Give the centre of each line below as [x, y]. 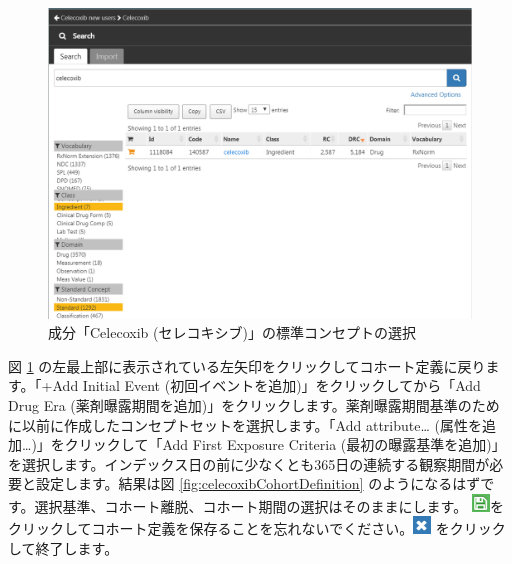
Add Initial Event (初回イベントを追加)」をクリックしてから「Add [266, 385]
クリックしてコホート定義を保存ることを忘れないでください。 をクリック [257, 528]
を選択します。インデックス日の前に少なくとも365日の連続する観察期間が [249, 463]
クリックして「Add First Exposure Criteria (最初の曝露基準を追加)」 [285, 444]
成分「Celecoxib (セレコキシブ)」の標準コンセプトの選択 [232, 332]
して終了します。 [63, 548]
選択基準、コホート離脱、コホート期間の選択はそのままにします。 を [269, 505]
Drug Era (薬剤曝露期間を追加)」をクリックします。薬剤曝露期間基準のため [254, 404]
